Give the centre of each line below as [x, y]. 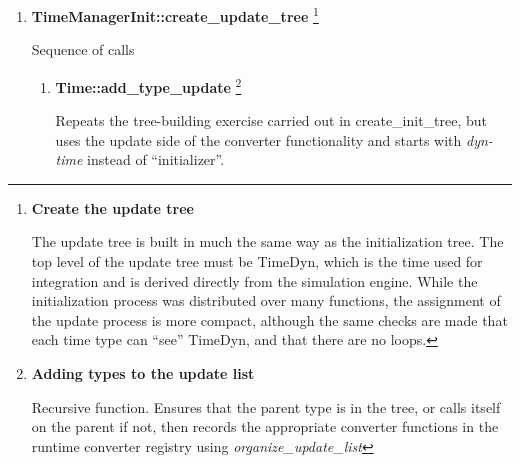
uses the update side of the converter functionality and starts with [258, 139]
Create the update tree [112, 207]
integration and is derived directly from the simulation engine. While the [254, 280]
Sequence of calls [83, 49]
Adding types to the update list [143, 373]
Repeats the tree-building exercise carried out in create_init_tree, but [271, 120]
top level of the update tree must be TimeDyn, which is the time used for [257, 261]
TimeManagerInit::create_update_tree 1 [175, 14]
